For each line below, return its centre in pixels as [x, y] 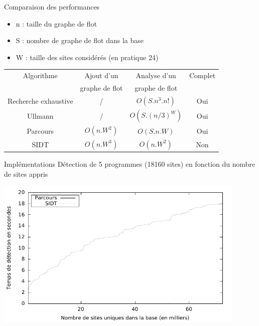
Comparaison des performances [52, 7]
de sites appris [26, 174]
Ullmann [40, 115]
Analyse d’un [156, 75]
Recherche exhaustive [40, 101]
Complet [202, 75]
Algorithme [40, 75]
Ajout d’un [101, 75]
